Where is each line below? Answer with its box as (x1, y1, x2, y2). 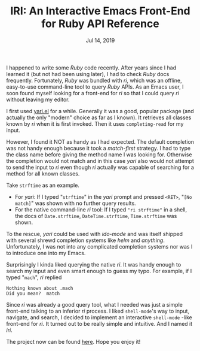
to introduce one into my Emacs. (6, 249, 86, 256)
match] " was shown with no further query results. (14, 199, 136, 207)
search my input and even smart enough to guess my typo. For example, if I (6, 267, 192, 274)
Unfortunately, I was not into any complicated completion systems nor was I (6, 243, 193, 250)
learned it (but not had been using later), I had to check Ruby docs (6, 70, 170, 77)
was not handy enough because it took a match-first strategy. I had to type (6, 144, 191, 152)
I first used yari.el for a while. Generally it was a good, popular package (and (6, 107, 194, 114)
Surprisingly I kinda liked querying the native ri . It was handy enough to (6, 261, 181, 268)
